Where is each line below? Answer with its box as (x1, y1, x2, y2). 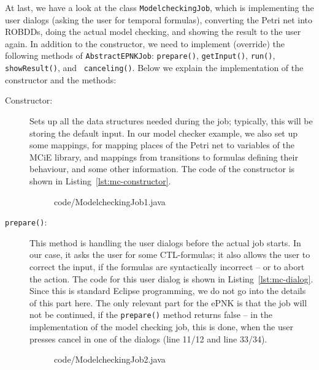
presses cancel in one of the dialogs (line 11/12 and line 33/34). (29, 332, 267, 345)
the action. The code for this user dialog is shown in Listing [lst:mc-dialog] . (29, 272, 313, 285)
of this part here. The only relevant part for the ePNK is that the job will (29, 296, 307, 309)
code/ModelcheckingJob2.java (54, 353, 166, 366)
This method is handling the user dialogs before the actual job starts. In (29, 236, 301, 249)
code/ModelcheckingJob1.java (54, 195, 166, 208)
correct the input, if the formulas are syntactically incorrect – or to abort (29, 260, 305, 273)
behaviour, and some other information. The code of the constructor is (29, 162, 295, 175)
